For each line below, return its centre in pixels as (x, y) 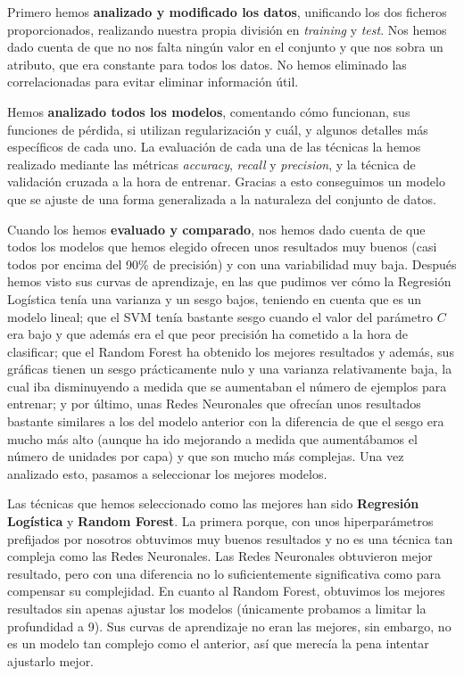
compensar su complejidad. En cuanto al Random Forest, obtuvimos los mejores (226, 591)
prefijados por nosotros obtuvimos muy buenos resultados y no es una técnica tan (230, 538)
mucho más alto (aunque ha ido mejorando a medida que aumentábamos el (212, 438)
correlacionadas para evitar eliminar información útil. (153, 82)
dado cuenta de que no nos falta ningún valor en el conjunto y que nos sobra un (225, 47)
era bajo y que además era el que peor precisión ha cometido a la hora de (208, 334)
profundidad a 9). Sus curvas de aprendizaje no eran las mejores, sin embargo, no (229, 626)
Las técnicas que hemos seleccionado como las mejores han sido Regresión (213, 503)
